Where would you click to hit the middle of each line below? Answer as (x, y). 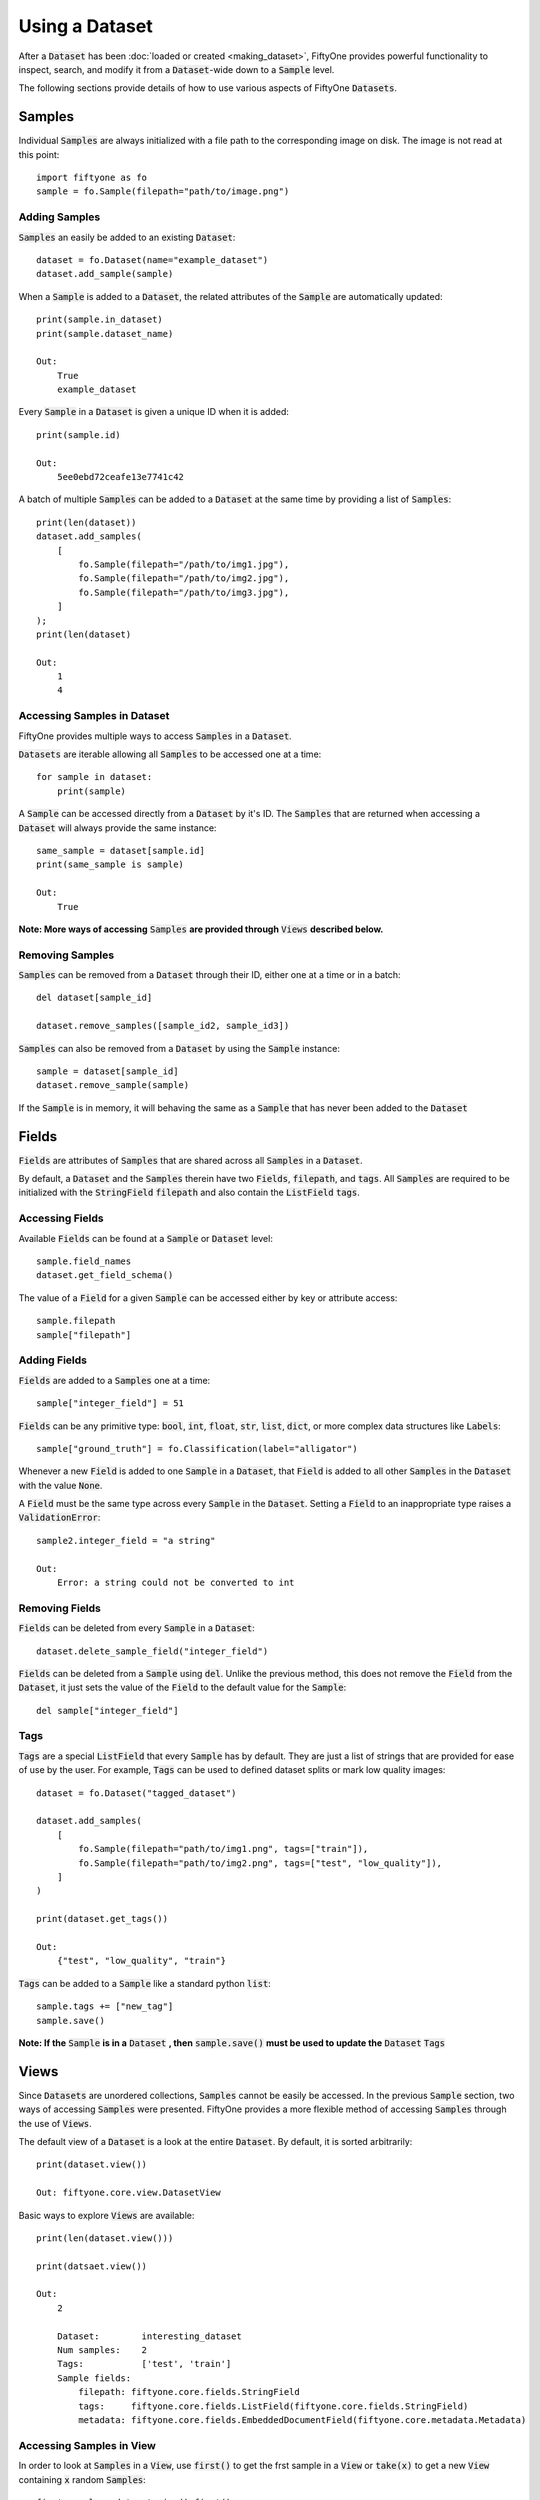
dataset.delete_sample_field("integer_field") (152, 1651)
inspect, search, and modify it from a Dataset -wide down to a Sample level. (176, 69)
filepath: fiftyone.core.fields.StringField (189, 2392)
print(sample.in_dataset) (100, 319)
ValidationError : (59, 1517)
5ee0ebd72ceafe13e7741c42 (120, 477)
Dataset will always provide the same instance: (117, 827)
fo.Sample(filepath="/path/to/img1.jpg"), (184, 564)
